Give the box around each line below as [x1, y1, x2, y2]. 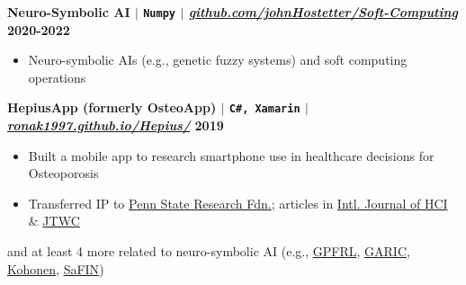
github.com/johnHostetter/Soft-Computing [188, 3, 459, 21]
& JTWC [28, 211, 80, 230]
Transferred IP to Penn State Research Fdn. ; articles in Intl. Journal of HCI [28, 193, 448, 212]
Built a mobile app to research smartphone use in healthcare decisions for [28, 146, 435, 165]
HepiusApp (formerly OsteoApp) [7, 98, 217, 117]
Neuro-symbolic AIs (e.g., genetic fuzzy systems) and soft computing [28, 50, 408, 69]
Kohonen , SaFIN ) [7, 259, 104, 278]
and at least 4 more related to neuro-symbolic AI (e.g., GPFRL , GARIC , [7, 242, 410, 261]
